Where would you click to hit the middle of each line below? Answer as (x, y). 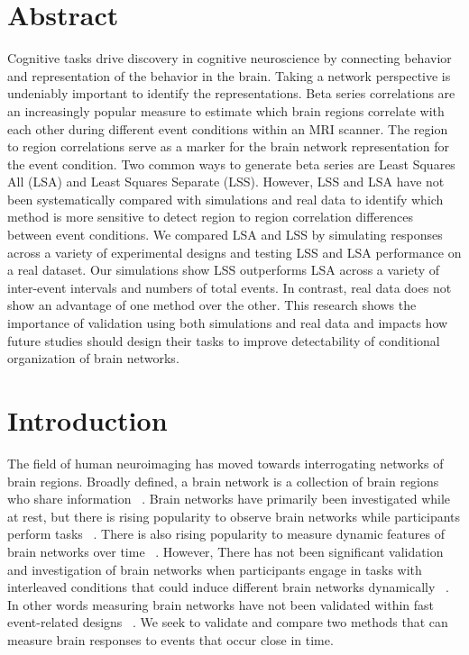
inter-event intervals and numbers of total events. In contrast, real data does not (230, 287)
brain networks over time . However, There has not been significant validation (225, 551)
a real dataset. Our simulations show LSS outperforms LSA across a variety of (224, 270)
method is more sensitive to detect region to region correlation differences (211, 217)
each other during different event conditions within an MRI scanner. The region (228, 128)
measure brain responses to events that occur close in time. (170, 639)
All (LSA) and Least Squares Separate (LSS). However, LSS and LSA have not (226, 182)
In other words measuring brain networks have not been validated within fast (221, 604)
